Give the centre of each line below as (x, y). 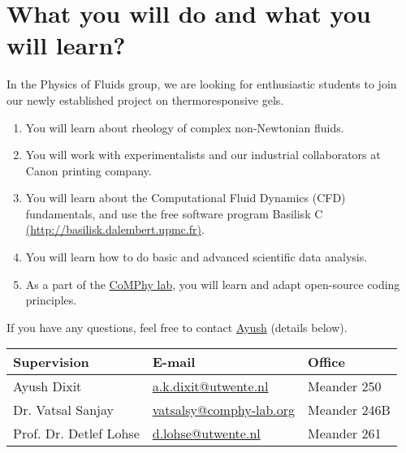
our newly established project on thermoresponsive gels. (145, 99)
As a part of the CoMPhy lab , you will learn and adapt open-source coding (213, 284)
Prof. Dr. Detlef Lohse (76, 434)
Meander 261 (345, 434)
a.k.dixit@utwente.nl (210, 386)
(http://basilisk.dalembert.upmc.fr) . (115, 229)
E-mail (174, 362)
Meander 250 (345, 386)
